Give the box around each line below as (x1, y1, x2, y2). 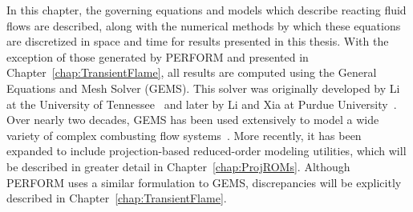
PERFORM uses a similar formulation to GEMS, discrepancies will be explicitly (6, 174, 402, 190)
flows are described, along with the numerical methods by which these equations (6, 17, 401, 34)
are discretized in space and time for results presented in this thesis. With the (6, 33, 389, 50)
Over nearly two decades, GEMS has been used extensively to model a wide (6, 111, 379, 128)
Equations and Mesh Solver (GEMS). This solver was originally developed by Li (6, 79, 400, 96)
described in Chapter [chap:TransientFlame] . (6, 190, 227, 206)
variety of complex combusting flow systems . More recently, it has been (6, 126, 362, 143)
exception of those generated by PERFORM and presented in (6, 48, 309, 65)
